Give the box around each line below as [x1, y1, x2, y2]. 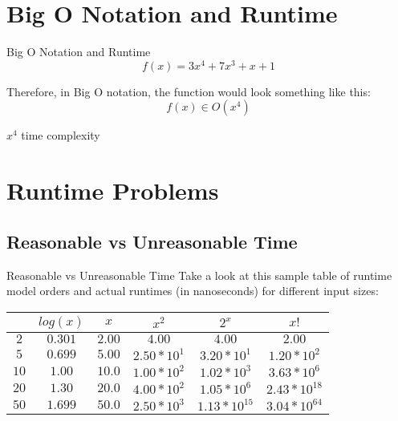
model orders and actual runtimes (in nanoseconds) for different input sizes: [6, 282, 379, 299]
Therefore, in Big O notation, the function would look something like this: [6, 83, 371, 99]
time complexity [21, 127, 100, 144]
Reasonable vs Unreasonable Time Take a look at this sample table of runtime [6, 266, 392, 283]
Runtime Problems [6, 174, 219, 207]
